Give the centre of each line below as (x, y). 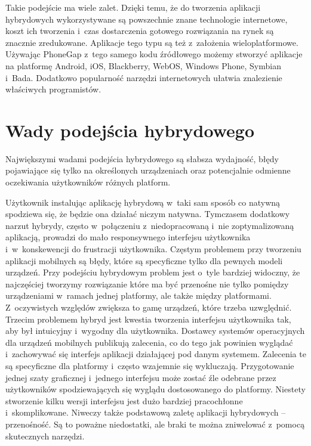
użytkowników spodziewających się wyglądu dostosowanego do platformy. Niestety (155, 389)
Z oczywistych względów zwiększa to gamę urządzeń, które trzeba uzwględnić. (149, 307)
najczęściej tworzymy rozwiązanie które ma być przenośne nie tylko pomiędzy (147, 284)
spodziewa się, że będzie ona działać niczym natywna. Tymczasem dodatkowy (148, 214)
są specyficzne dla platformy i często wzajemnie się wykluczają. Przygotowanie (150, 365)
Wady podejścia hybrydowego (130, 130)
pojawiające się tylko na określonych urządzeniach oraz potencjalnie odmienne (148, 170)
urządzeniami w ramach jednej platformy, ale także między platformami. (138, 295)
